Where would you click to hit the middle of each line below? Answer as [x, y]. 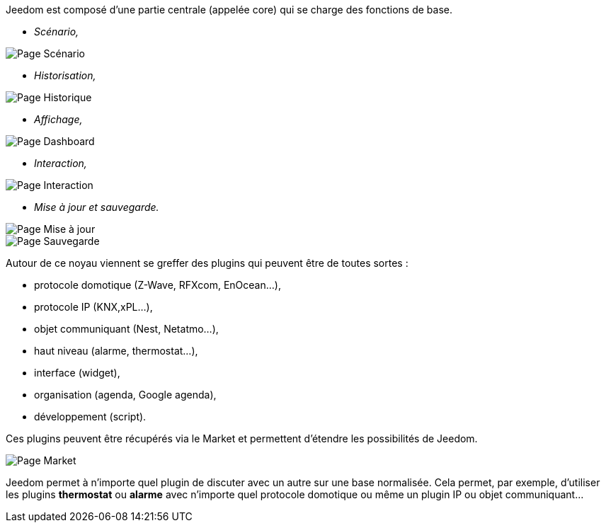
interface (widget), [77, 373]
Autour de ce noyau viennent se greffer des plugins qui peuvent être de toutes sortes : [207, 263]
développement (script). [90, 417]
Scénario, [57, 31]
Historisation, [65, 75]
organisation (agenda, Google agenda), [125, 395]
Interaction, [61, 163]
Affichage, [58, 119]
